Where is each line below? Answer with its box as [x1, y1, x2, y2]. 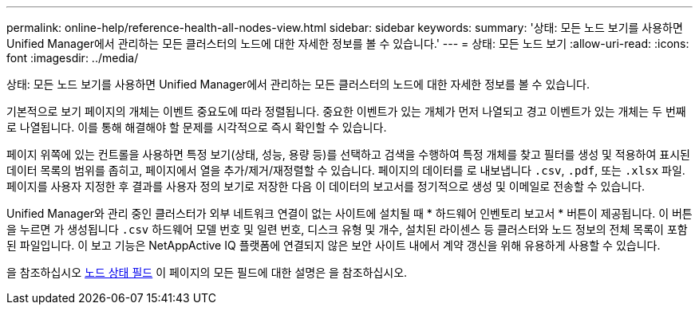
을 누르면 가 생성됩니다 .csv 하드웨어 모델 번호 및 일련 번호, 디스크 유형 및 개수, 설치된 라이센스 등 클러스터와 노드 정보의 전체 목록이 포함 [6, 222, 688, 236]
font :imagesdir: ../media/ [6, 51, 139, 65]
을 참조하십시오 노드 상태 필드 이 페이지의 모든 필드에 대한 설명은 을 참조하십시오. [6, 266, 408, 279]
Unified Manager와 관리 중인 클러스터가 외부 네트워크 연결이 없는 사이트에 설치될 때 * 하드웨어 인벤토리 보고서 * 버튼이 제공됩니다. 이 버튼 [6, 207, 693, 220]
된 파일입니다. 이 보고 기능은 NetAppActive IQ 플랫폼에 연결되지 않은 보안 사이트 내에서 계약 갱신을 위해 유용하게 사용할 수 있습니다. [6, 238, 661, 252]
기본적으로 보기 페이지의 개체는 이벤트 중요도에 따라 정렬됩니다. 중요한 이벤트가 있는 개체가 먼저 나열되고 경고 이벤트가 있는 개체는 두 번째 [6, 104, 686, 118]
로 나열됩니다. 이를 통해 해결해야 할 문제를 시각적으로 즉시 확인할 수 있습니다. [6, 120, 387, 134]
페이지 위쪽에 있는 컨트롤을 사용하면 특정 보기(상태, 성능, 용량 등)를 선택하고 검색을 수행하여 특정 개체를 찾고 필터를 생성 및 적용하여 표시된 [6, 148, 690, 161]
